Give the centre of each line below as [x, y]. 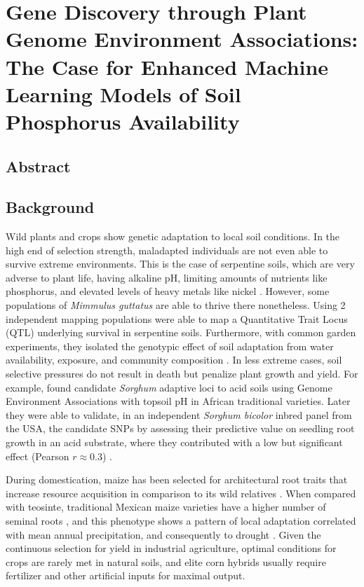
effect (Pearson [38, 456]
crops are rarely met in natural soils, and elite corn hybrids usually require [166, 561]
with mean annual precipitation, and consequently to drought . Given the [163, 534]
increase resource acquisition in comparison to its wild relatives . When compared [181, 493]
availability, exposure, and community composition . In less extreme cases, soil [174, 360]
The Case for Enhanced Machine [167, 66]
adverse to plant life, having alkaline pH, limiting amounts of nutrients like [167, 277]
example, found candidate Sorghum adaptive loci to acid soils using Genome [169, 387]
